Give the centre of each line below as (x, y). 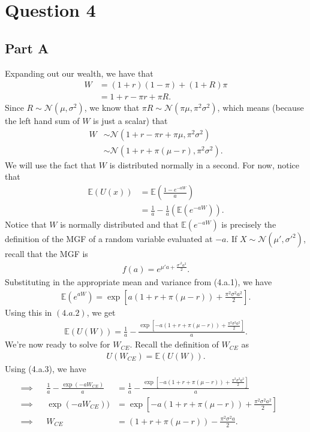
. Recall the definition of (174, 344)
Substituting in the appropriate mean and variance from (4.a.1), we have (139, 281)
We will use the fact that (51, 164)
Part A (27, 48)
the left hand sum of (42, 121)
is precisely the (249, 224)
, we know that (112, 108)
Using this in (28, 312)
